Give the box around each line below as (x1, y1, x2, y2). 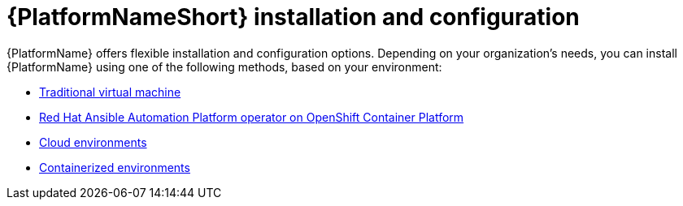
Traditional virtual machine (39, 84, 181, 99)
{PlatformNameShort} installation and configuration (7, 3, 580, 31)
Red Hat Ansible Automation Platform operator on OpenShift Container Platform (39, 109, 464, 124)
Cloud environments (39, 135, 147, 149)
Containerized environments (39, 160, 190, 174)
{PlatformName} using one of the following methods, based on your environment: (7, 59, 442, 74)
